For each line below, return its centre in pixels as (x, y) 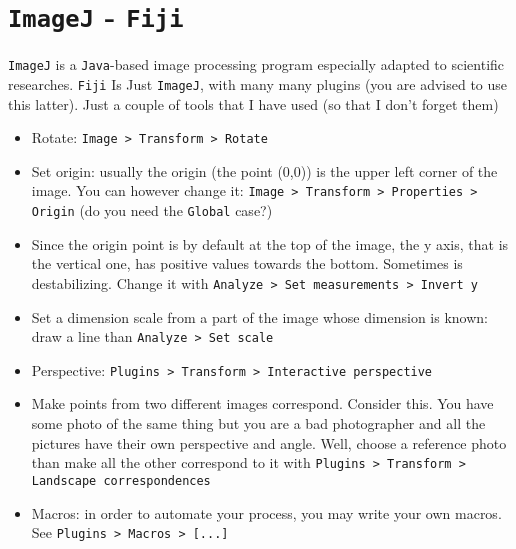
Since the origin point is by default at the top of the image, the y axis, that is (270, 243)
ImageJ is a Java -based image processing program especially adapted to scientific (256, 64)
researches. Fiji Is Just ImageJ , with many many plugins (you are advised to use (258, 83)
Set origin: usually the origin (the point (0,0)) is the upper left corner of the (264, 170)
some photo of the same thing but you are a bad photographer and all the (258, 423)
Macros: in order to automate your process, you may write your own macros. (266, 512)
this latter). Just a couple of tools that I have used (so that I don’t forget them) (253, 103)
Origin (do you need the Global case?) (152, 210)
